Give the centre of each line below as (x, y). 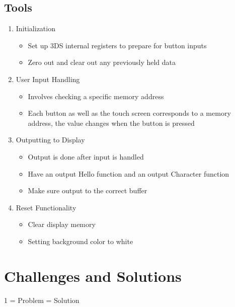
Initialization (35, 28)
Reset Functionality (46, 207)
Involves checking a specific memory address (96, 96)
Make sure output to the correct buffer (88, 190)
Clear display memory (62, 224)
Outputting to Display (50, 140)
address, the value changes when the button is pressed (111, 123)
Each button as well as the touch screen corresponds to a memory (129, 113)
